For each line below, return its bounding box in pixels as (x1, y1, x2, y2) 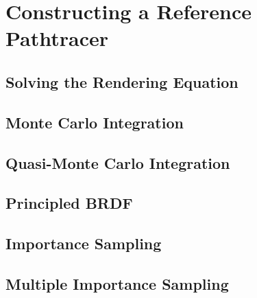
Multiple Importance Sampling (5, 273, 229, 294)
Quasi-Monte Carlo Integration (5, 152, 230, 173)
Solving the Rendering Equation (5, 71, 238, 92)
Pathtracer (5, 24, 109, 52)
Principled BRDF (5, 192, 133, 214)
